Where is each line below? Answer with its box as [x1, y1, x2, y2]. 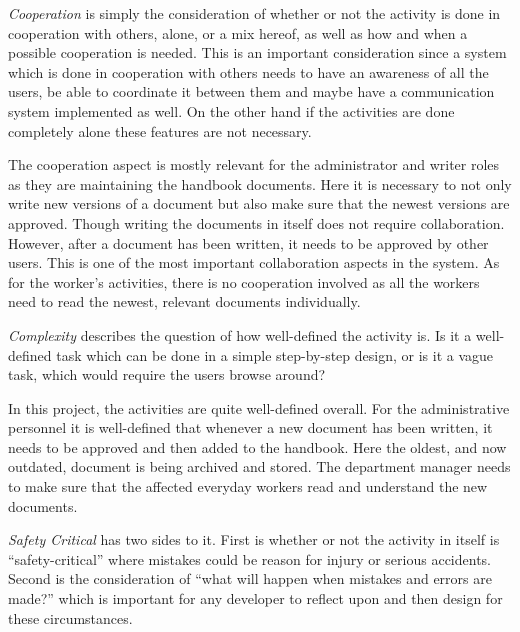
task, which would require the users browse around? [8, 364, 326, 385]
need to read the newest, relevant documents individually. [8, 291, 361, 312]
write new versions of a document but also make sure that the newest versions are [8, 193, 510, 214]
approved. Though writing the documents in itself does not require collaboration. [8, 212, 505, 233]
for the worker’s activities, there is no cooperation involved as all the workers [8, 271, 480, 292]
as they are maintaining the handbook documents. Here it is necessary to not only [8, 173, 512, 194]
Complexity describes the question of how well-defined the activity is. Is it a [8, 324, 472, 345]
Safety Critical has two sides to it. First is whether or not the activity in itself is [8, 529, 500, 550]
